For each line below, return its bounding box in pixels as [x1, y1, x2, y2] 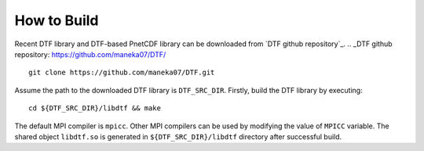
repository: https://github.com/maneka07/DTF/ [14, 49, 166, 59]
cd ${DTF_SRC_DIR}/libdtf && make [28, 104, 161, 113]
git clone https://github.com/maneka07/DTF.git [28, 68, 215, 77]
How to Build [14, 12, 99, 29]
